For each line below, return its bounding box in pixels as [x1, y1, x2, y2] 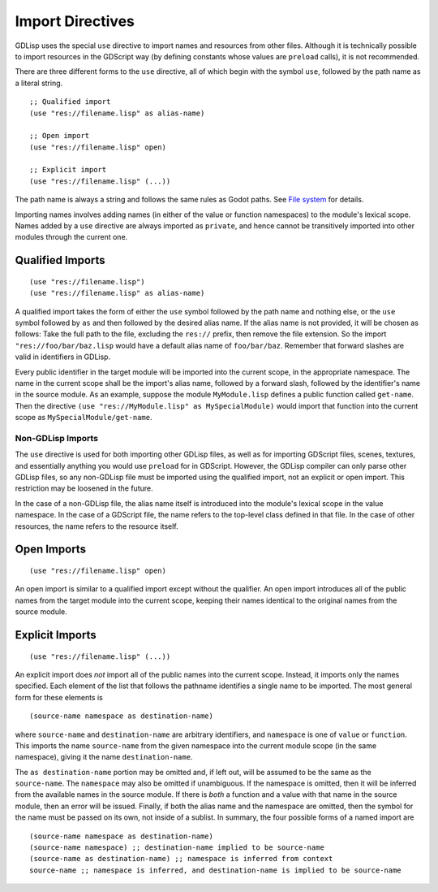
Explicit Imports [15, 628, 97, 642]
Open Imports [15, 543, 87, 556]
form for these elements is [15, 692, 103, 702]
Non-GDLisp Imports [15, 432, 99, 444]
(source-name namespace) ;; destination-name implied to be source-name [29, 843, 324, 852]
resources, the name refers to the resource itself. [15, 521, 178, 531]
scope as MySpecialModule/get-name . [15, 413, 152, 422]
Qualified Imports [15, 253, 105, 267]
